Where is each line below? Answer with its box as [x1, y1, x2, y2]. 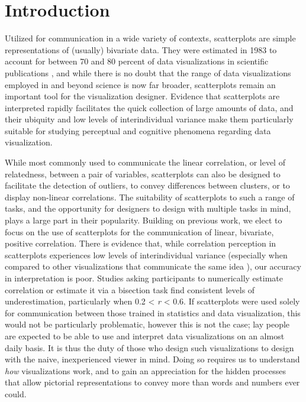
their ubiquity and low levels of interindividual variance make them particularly [5, 113, 294, 125]
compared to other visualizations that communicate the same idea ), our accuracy [5, 260, 301, 273]
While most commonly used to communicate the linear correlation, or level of [5, 156, 285, 168]
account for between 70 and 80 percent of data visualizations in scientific [5, 55, 269, 67]
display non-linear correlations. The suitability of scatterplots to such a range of [5, 190, 295, 203]
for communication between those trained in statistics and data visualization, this [5, 306, 301, 319]
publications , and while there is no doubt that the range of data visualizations [5, 66, 291, 79]
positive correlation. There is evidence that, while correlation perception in [5, 237, 276, 249]
